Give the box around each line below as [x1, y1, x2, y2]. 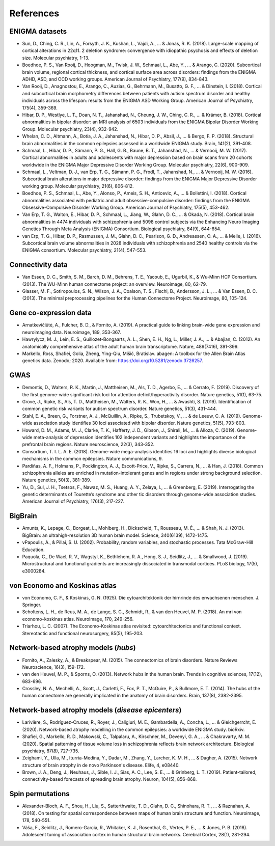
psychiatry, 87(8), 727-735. [22, 748, 79, 754]
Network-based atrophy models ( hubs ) [9, 643, 136, 652]
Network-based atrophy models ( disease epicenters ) [9, 706, 182, 715]
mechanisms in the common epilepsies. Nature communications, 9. [22, 456, 163, 462]
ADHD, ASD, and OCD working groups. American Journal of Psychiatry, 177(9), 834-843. [22, 76, 209, 83]
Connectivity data [9, 260, 68, 269]
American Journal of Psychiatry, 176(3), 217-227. [22, 498, 124, 504]
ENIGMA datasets [9, 27, 67, 36]
